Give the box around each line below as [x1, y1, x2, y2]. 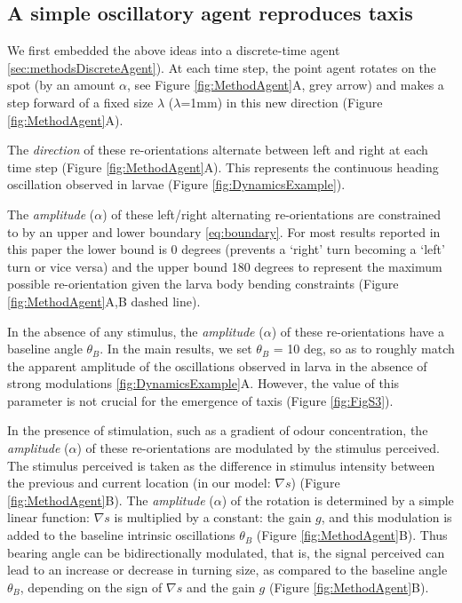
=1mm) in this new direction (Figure [180, 92, 383, 111]
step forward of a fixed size [7, 92, 154, 111]
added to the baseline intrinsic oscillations [7, 526, 235, 544]
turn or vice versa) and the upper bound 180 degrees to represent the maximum [7, 257, 442, 275]
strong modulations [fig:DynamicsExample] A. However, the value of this [7, 374, 400, 393]
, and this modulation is [321, 508, 452, 527]
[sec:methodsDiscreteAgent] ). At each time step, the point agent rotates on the [7, 58, 436, 76]
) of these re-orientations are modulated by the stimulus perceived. [76, 439, 440, 457]
